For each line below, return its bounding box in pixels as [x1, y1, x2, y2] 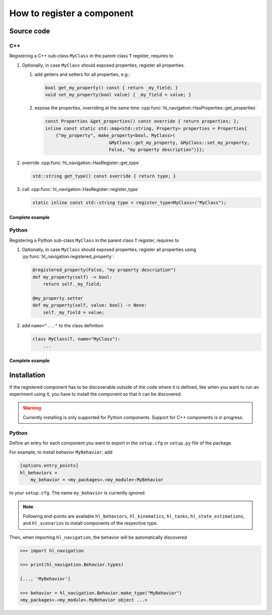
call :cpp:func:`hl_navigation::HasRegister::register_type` [22, 186, 140, 192]
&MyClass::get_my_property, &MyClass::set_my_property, [108, 139, 250, 145]
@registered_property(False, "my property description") [32, 267, 176, 273]
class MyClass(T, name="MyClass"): [32, 336, 120, 342]
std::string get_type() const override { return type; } [32, 173, 176, 179]
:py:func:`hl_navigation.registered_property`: [22, 253, 114, 260]
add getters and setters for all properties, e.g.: [34, 71, 130, 78]
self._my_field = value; [43, 310, 105, 315]
